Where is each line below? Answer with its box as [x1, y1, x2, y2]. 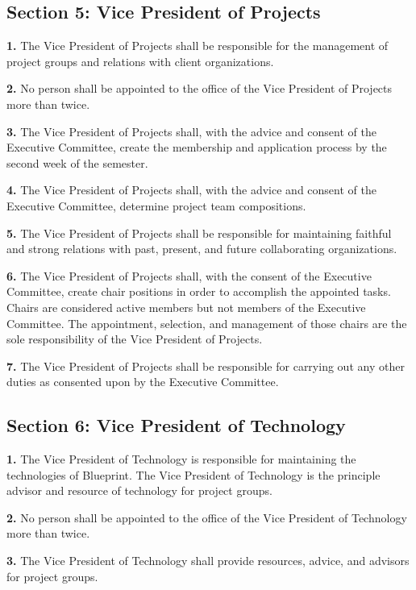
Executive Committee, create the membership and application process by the [6, 139, 387, 156]
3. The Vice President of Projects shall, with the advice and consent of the [6, 123, 376, 139]
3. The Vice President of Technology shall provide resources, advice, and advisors [6, 552, 410, 569]
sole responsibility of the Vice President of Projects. [6, 330, 263, 347]
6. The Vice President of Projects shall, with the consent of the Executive [6, 267, 372, 284]
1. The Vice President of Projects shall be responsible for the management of [6, 37, 389, 54]
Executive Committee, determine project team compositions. [6, 197, 306, 214]
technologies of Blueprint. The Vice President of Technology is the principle [6, 466, 381, 483]
